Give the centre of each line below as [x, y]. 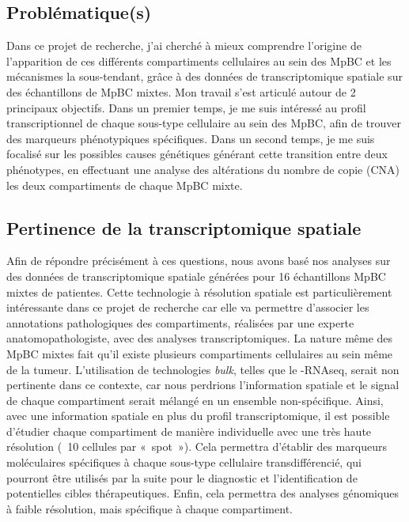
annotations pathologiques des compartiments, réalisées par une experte [180, 322]
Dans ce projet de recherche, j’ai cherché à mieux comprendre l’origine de [184, 45]
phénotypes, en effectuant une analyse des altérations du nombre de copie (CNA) [203, 169]
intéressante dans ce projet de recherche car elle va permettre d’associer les [188, 307]
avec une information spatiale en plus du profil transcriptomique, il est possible [198, 416]
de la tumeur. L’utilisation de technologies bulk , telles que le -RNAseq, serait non [203, 369]
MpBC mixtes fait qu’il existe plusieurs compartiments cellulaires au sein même [200, 353]
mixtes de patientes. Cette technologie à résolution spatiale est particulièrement [199, 291]
